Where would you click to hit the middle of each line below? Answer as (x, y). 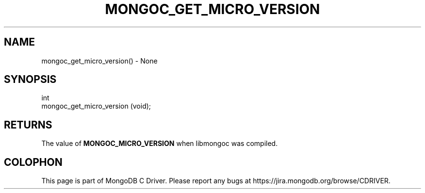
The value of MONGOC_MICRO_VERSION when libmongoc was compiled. (160, 144)
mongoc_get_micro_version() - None (99, 61)
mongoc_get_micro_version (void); (96, 106)
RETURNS (28, 125)
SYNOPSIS (30, 80)
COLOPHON (33, 162)
